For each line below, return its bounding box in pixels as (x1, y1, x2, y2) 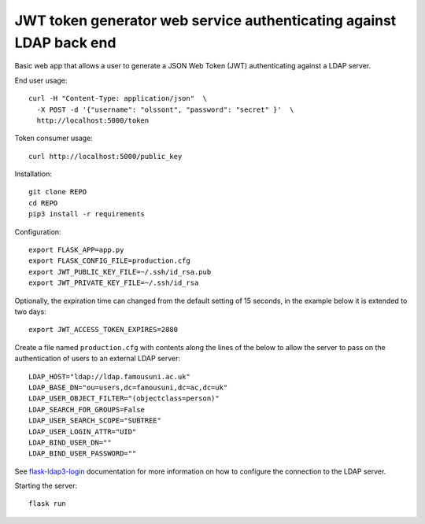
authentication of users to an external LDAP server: (14, 354, 181, 363)
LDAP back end (14, 34, 116, 51)
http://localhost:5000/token (36, 116, 150, 125)
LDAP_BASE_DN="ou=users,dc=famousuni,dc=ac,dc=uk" (28, 382, 228, 392)
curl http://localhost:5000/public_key (28, 152, 183, 161)
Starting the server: (14, 481, 78, 491)
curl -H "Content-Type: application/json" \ (28, 94, 208, 103)
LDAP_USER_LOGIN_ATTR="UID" (28, 427, 137, 436)
